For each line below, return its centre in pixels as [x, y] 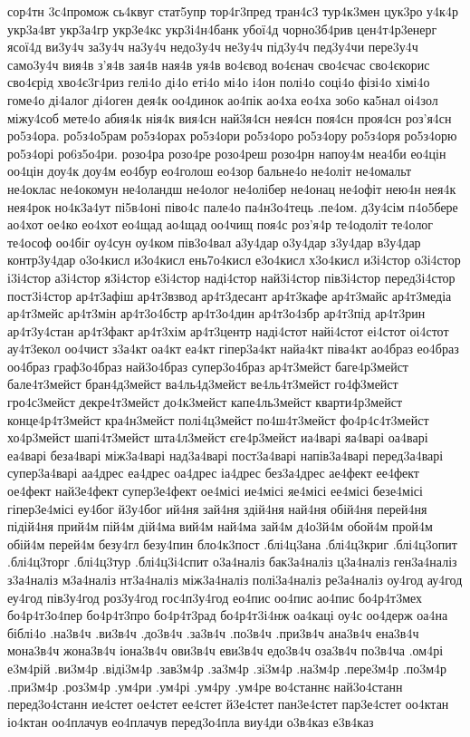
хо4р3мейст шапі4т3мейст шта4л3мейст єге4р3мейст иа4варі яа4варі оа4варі [218, 437]
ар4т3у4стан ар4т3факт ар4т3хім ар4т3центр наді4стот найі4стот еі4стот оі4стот [228, 330]
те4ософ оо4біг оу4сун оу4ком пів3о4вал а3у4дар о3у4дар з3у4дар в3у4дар [214, 242]
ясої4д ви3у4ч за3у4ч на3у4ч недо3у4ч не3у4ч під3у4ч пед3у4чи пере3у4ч [213, 47]
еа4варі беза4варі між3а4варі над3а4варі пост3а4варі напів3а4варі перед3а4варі [225, 455]
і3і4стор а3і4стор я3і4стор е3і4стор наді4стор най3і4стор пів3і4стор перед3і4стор [231, 277]
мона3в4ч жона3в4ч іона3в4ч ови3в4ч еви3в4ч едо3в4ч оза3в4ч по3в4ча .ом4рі [225, 650]
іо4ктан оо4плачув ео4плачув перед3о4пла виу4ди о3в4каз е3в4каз [191, 721]
